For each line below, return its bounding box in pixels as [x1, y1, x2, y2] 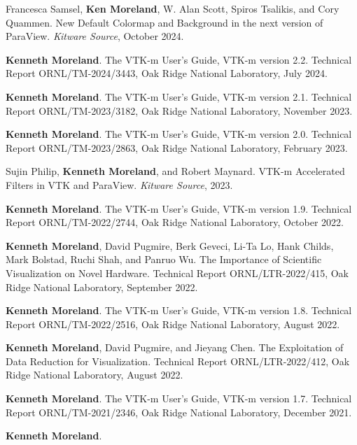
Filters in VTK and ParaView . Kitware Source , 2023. [6, 177, 233, 192]
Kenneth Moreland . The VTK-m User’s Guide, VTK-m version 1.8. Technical [6, 303, 352, 318]
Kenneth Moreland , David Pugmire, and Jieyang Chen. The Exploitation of [6, 340, 344, 355]
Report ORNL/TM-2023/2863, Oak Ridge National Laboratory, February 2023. [6, 140, 348, 155]
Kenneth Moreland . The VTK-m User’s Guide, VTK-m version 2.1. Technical [6, 89, 352, 104]
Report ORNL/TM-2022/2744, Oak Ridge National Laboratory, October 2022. [6, 215, 344, 229]
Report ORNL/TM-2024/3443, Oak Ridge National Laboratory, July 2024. [6, 66, 328, 80]
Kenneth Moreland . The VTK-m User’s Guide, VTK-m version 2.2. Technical [6, 52, 352, 66]
